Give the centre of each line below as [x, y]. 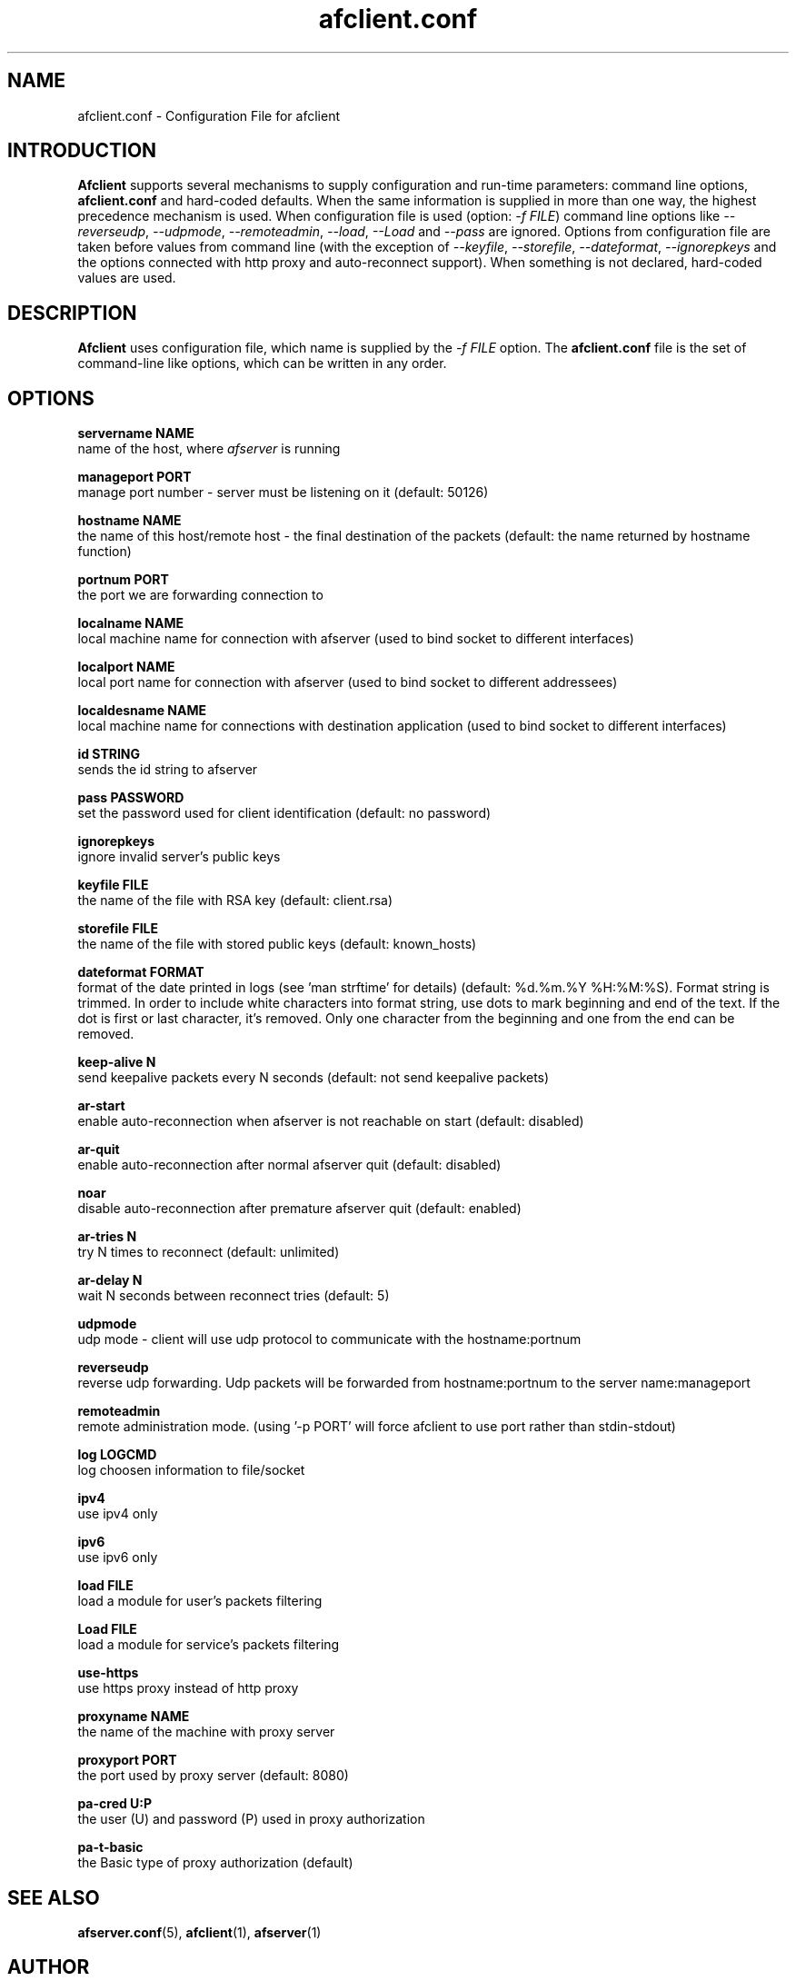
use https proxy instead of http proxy [188, 1688]
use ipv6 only [118, 1558]
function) [104, 552]
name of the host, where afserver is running [209, 449]
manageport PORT [134, 477]
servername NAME [136, 433]
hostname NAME [129, 521]
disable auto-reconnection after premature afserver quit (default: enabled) [299, 1209]
